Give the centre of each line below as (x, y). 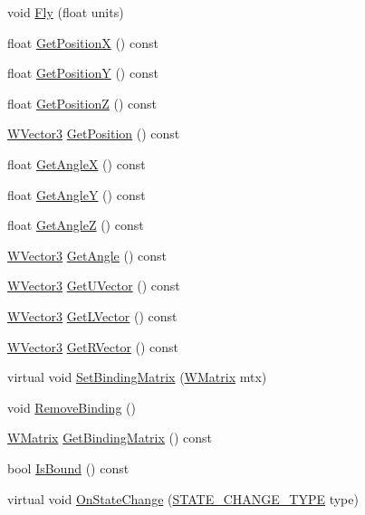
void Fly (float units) (66, 12)
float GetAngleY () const (77, 194)
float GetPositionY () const (83, 73)
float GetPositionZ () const (82, 103)
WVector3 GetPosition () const (94, 134)
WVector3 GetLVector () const (92, 315)
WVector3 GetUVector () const (94, 286)
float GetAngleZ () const (76, 225)
